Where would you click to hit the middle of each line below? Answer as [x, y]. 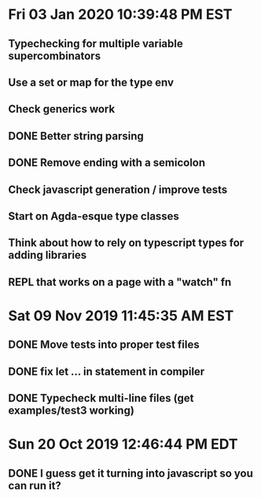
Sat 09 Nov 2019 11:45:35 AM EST [121, 315]
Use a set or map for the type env [91, 82]
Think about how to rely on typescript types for [126, 243]
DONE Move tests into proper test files [104, 345]
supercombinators [54, 55]
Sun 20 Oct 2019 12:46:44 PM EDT [123, 444]
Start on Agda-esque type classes [94, 216]
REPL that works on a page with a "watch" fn [120, 282]
